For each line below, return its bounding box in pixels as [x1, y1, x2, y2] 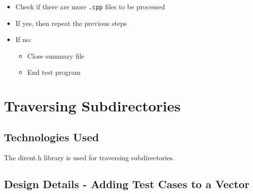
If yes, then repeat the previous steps [15, 18, 127, 28]
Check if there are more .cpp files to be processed [15, 1, 165, 11]
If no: [15, 34, 32, 44]
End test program [27, 67, 81, 77]
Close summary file [27, 50, 85, 61]
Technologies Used [4, 129, 99, 144]
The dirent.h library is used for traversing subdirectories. [4, 152, 175, 162]
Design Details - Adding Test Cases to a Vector [4, 176, 250, 191]
